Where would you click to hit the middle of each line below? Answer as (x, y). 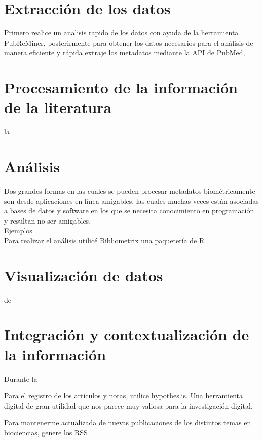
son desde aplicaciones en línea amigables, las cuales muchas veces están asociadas (131, 200)
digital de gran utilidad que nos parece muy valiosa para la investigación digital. (128, 405)
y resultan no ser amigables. (48, 220)
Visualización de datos (84, 275)
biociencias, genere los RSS (46, 432)
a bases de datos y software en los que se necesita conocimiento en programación (129, 211)
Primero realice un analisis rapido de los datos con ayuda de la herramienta (121, 33)
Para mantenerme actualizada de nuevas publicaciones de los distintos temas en (128, 422)
